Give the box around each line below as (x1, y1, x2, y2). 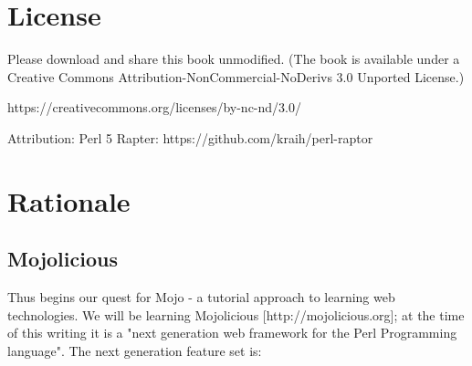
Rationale (7, 182, 131, 219)
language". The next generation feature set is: (7, 340, 262, 360)
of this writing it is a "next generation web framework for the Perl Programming (7, 323, 457, 342)
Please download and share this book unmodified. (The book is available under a (7, 49, 460, 68)
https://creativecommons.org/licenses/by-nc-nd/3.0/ (7, 98, 301, 117)
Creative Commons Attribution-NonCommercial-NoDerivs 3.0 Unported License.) (7, 67, 465, 86)
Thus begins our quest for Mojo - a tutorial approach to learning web (7, 288, 395, 307)
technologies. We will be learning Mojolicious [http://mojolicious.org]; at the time (7, 305, 465, 324)
